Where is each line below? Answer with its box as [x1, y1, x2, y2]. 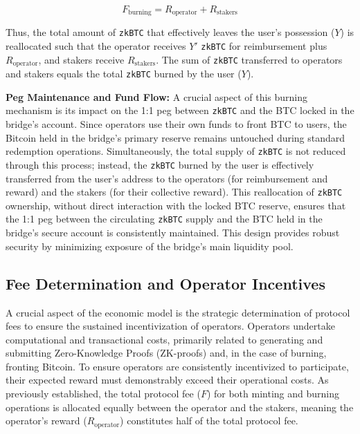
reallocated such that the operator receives [6, 39, 186, 53]
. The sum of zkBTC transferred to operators [156, 52, 343, 66]
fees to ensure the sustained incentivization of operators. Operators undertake [6, 319, 335, 333]
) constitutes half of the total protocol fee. [120, 413, 298, 428]
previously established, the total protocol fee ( [6, 386, 201, 401]
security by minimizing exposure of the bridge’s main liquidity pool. [6, 238, 294, 253]
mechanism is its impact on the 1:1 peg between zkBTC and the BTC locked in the [6, 103, 354, 117]
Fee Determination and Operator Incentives [6, 272, 325, 294]
